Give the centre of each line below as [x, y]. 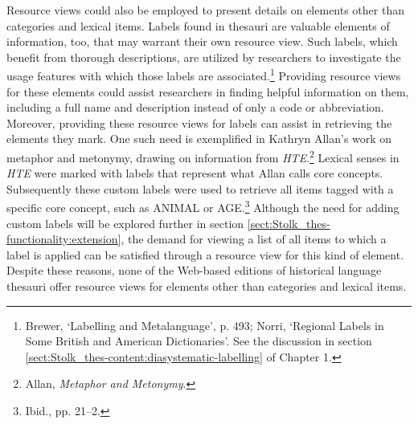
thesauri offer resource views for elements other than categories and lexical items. [207, 286]
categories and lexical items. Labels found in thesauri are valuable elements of [198, 25]
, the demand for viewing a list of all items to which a [254, 239]
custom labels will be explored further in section [125, 223]
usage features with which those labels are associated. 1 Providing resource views [204, 75]
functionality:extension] [64, 239]
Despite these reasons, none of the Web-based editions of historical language [194, 270]
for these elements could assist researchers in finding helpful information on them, [208, 91]
